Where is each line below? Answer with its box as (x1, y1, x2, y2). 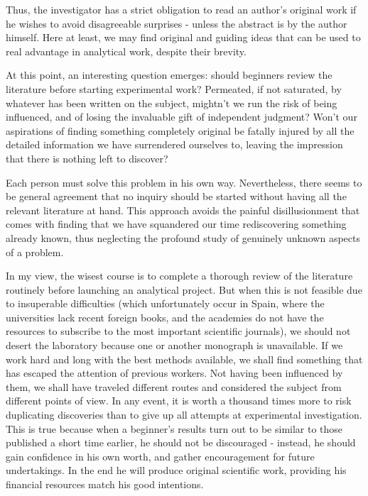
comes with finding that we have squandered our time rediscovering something (6, 216, 347, 231)
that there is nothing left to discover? (6, 150, 168, 165)
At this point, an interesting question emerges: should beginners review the (6, 67, 332, 82)
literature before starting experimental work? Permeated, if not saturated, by (6, 81, 342, 96)
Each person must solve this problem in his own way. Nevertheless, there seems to (6, 175, 362, 189)
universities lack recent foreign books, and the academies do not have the (6, 309, 324, 324)
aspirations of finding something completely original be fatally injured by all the (6, 123, 355, 138)
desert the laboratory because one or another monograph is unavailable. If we (6, 338, 343, 353)
